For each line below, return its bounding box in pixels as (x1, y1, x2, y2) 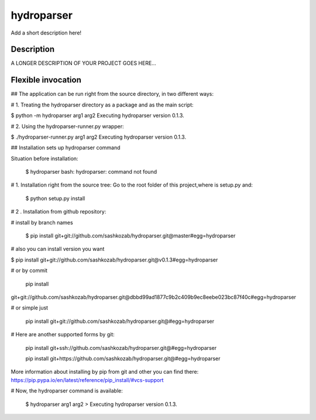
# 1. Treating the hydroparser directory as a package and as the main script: (11, 101, 194, 108)
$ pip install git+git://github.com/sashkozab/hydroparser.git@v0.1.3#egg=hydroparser (11, 256, 218, 263)
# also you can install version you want (11, 246, 105, 253)
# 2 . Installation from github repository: (11, 208, 107, 215)
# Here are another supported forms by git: (11, 331, 115, 338)
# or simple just (11, 304, 49, 311)
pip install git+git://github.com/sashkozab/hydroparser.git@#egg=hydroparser (25, 318, 215, 325)
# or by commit (11, 267, 48, 274)
